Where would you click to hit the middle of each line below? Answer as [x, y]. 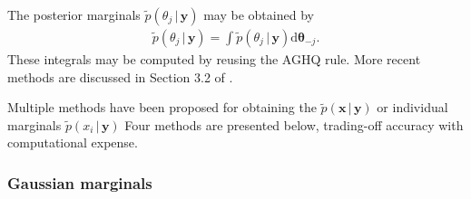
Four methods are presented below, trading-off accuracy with [294, 124]
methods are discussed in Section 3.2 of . [120, 76]
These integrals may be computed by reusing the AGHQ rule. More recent [214, 59]
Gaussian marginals [80, 182]
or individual [412, 107]
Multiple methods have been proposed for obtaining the [162, 107]
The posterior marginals [74, 14]
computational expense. [73, 142]
